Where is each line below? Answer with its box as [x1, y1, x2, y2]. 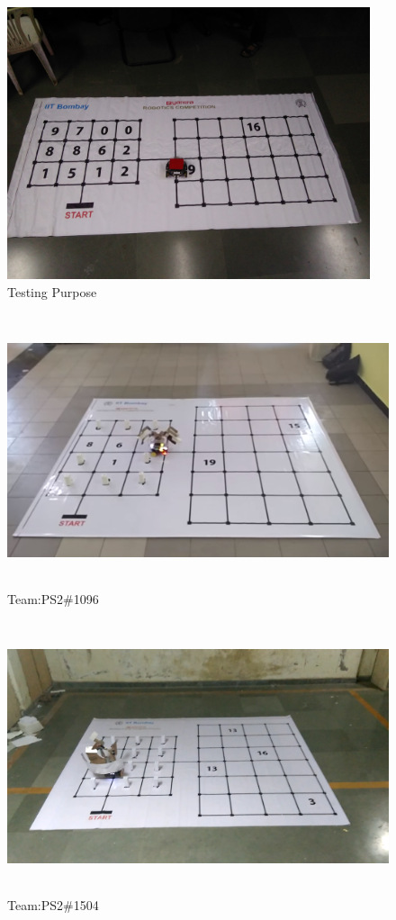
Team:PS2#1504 [7, 896, 99, 915]
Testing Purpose [7, 282, 97, 301]
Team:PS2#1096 [7, 589, 99, 608]
